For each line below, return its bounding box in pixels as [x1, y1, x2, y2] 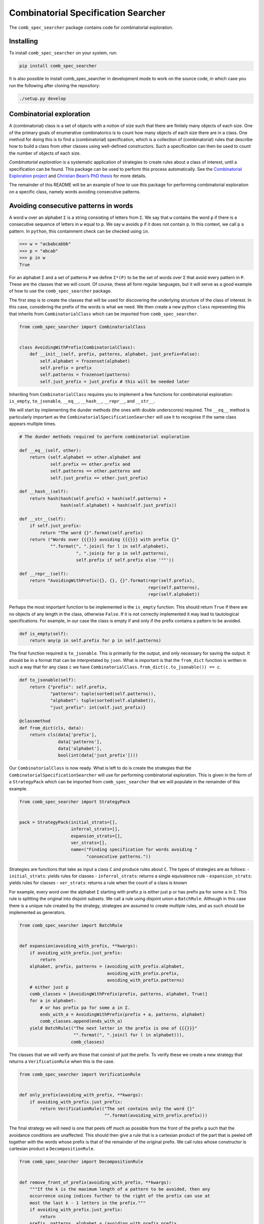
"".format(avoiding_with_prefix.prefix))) [104, 1113, 208, 1118]
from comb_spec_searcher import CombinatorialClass [19, 324, 146, 330]
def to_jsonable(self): [19, 677, 77, 683]
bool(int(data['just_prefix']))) [58, 753, 138, 758]
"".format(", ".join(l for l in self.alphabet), [50, 543, 169, 549]
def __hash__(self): [19, 489, 68, 494]
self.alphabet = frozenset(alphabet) [40, 358, 131, 364]
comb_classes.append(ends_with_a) [40, 1018, 123, 1024]
